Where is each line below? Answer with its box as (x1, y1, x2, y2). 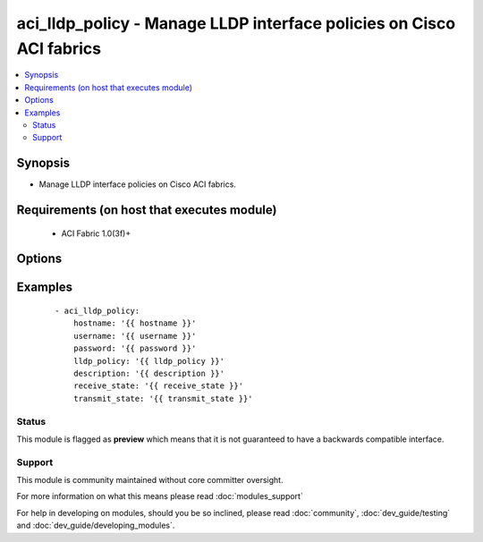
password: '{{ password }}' (72, 343, 197, 353)
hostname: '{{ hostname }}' (72, 318, 197, 328)
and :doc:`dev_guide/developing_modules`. (16, 520, 175, 531)
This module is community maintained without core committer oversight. (16, 475, 284, 486)
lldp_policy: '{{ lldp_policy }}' (72, 356, 225, 366)
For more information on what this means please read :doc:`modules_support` (16, 491, 303, 502)
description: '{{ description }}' (72, 368, 225, 378)
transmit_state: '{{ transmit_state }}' (72, 394, 254, 403)
